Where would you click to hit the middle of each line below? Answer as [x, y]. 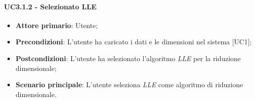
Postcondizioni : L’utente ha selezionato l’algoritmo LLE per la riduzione [128, 58]
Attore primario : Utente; [57, 25]
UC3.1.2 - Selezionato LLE [50, 6]
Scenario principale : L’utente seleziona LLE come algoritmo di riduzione [129, 84]
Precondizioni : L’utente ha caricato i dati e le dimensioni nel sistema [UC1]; [134, 42]
